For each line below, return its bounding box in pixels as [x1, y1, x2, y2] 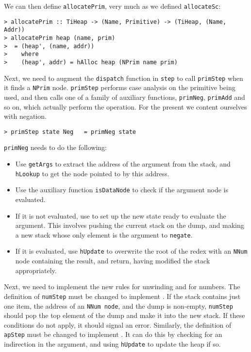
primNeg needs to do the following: [4, 142, 107, 152]
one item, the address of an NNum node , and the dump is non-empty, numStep [4, 300, 233, 311]
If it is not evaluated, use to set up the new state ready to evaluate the [15, 210, 226, 221]
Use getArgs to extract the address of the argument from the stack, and [15, 159, 231, 169]
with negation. [4, 111, 47, 121]
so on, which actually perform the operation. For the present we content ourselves [4, 101, 247, 111]
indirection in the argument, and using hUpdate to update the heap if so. [4, 339, 221, 349]
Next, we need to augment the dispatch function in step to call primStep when [4, 73, 243, 83]
